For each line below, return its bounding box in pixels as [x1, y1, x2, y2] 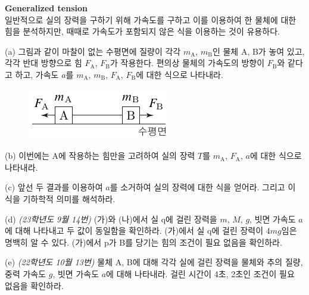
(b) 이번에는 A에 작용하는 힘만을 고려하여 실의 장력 [5, 149, 195, 162]
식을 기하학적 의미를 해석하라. [5, 192, 116, 205]
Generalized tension [5, 2, 88, 14]
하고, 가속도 [15, 68, 59, 80]
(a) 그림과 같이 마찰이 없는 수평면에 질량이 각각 [5, 45, 181, 57]
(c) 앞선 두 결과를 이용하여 [5, 181, 103, 193]
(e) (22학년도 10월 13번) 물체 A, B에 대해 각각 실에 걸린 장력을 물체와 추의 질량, [5, 256, 303, 268]
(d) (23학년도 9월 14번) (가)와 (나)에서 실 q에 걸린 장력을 [5, 212, 217, 225]
